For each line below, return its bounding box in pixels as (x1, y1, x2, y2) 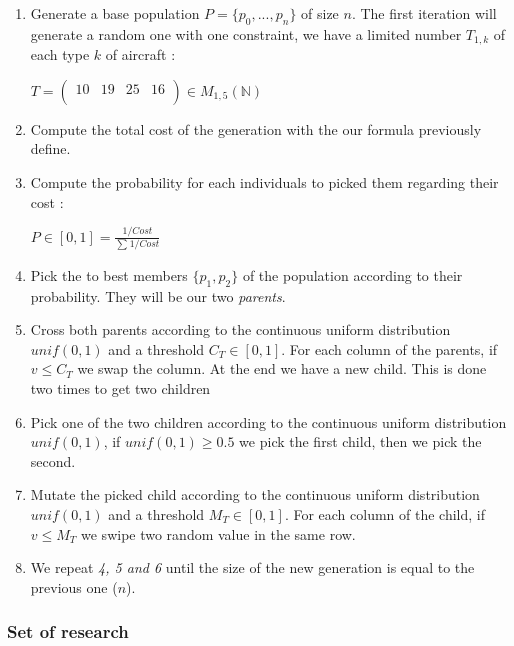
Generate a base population (30, 3, 200, 23)
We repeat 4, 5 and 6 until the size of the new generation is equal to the (30, 557, 475, 578)
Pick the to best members (30, 264, 188, 285)
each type (30, 44, 90, 65)
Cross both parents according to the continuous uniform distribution (30, 319, 451, 340)
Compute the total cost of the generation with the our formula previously (30, 118, 482, 139)
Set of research (7, 619, 129, 644)
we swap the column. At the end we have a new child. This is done (77, 358, 487, 379)
